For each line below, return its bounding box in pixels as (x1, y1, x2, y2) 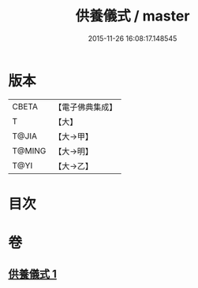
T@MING (12, 145, 47, 156)
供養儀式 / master (75, 7, 190, 25)
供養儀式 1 (8, 268, 58, 281)
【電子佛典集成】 (54, 102, 118, 113)
